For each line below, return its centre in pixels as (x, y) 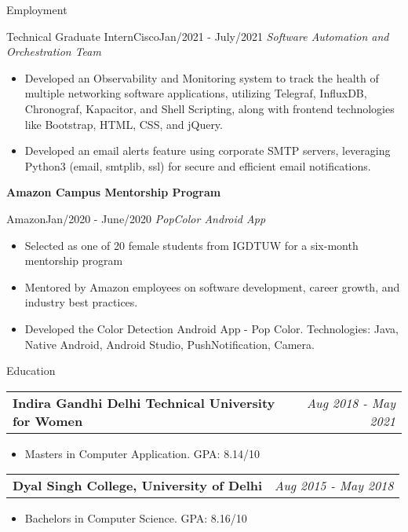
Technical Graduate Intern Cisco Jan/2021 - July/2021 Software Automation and (198, 36)
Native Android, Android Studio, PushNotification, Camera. (169, 344)
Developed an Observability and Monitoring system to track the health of (202, 77)
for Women (48, 420)
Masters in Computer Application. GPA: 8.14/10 (142, 453)
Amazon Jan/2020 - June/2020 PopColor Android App (136, 218)
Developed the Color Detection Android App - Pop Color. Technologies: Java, (211, 328)
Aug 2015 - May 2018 (334, 486)
